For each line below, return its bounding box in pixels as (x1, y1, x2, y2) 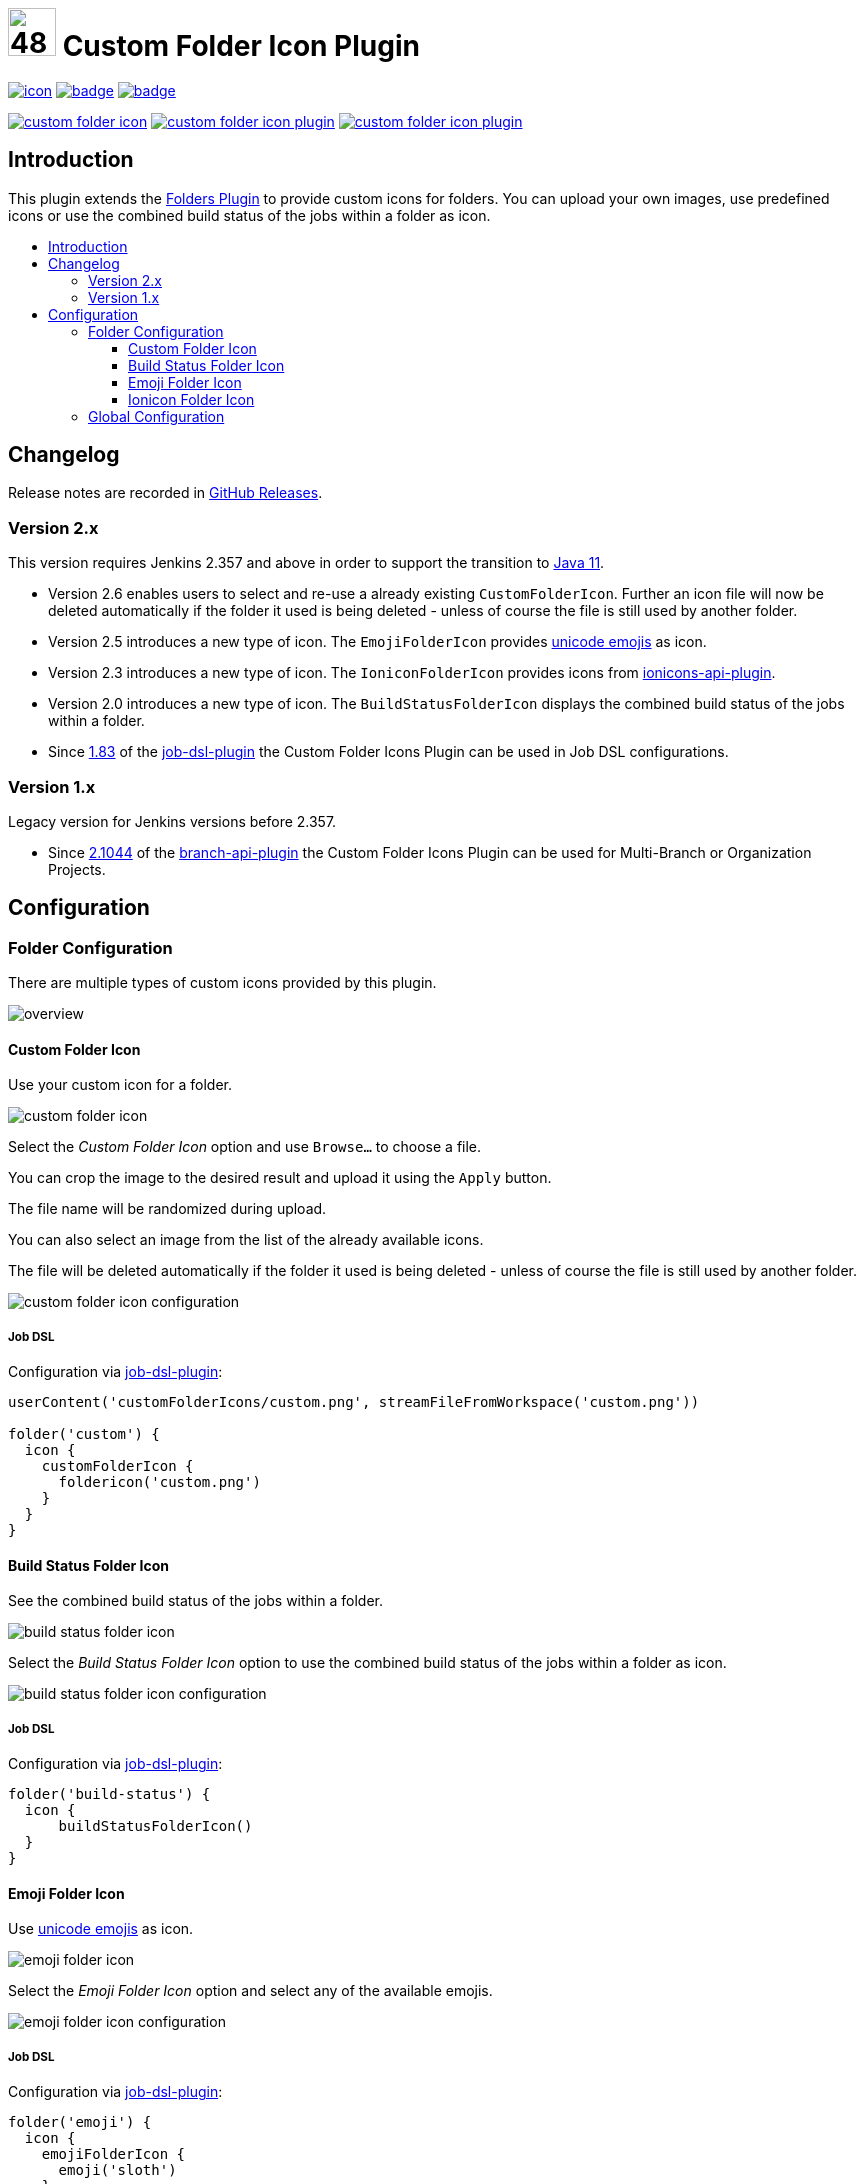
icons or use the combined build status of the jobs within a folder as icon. (8, 206, 491, 224)
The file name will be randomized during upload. (8, 1200, 327, 1218)
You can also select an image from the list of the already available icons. (8, 1231, 484, 1249)
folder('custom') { (8, 1426, 160, 1443)
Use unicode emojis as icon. (8, 1920, 194, 1938)
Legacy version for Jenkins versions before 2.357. (8, 812, 337, 830)
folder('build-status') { (8, 1786, 211, 1803)
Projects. (48, 860, 106, 878)
